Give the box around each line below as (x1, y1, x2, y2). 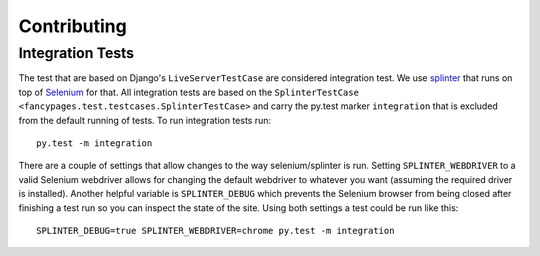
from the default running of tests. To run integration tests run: (18, 114, 272, 126)
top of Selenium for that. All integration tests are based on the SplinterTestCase (18, 86, 360, 98)
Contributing (18, 15, 127, 37)
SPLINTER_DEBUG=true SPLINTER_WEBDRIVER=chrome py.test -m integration (36, 225, 395, 236)
